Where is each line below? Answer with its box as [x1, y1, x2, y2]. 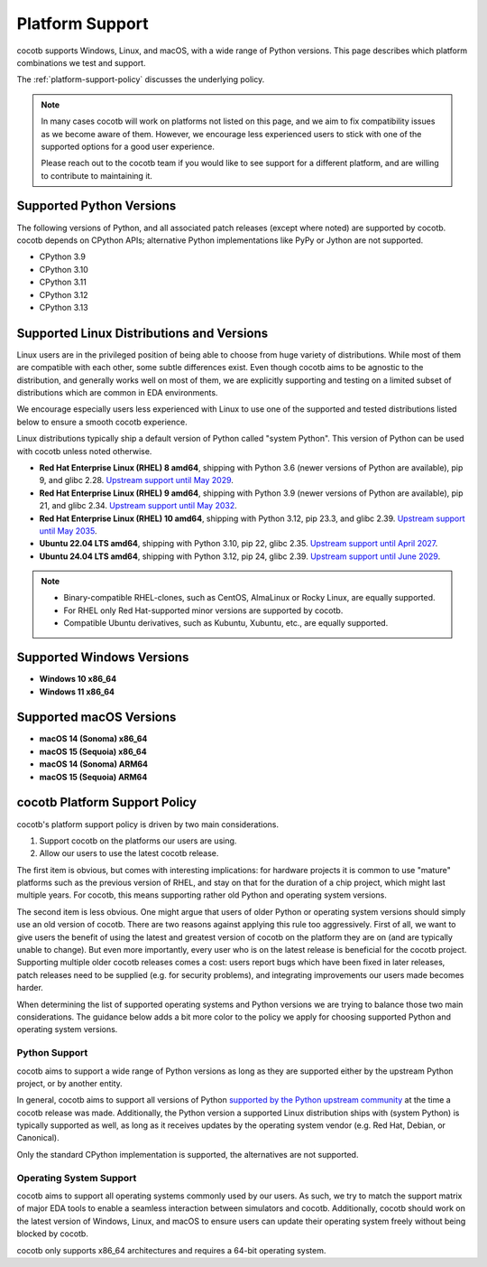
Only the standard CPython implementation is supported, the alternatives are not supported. [16, 1149, 359, 1160]
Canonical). [16, 1132, 60, 1143]
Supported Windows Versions [16, 650, 189, 666]
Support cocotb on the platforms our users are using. [39, 835, 237, 846]
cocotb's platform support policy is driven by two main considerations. [16, 818, 280, 830]
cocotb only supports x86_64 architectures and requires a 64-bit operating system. [16, 1244, 326, 1255]
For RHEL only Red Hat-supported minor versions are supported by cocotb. [63, 605, 344, 616]
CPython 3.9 [39, 251, 86, 262]
